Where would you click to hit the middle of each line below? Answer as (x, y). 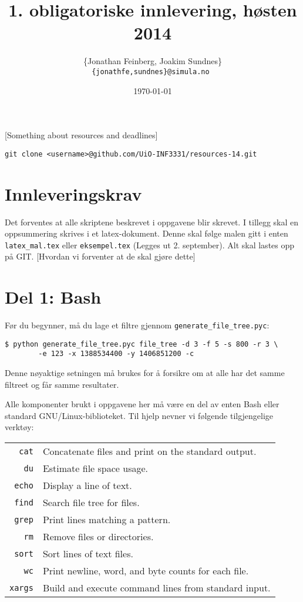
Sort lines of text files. (88, 554)
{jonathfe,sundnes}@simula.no (151, 71)
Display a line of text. (87, 485)
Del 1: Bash (53, 297)
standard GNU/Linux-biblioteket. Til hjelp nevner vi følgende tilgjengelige (139, 415)
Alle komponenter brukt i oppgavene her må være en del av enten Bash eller (142, 404)
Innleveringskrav (73, 193)
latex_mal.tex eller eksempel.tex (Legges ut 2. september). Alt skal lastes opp (150, 245)
